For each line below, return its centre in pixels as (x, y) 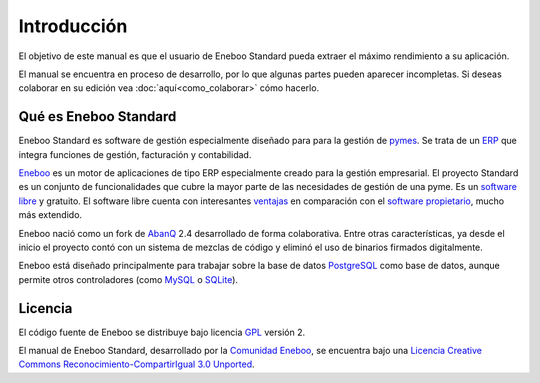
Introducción (73, 26)
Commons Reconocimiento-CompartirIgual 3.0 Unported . (136, 364)
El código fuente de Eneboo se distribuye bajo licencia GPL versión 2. (161, 332)
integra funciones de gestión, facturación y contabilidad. (135, 154)
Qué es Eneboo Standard (97, 116)
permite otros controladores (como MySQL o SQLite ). (128, 279)
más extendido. (50, 215)
